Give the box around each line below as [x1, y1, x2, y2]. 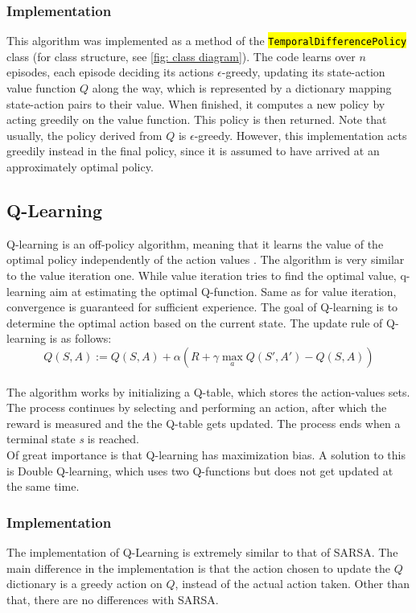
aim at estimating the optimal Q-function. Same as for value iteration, [49, 282, 397, 299]
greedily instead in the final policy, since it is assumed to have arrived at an [6, 142, 380, 159]
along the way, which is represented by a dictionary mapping [92, 80, 392, 97]
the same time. [6, 478, 80, 495]
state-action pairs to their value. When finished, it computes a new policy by [6, 95, 385, 112]
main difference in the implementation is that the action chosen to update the [6, 559, 390, 576]
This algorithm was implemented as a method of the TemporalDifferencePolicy [6, 32, 407, 49]
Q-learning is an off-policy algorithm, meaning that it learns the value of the [6, 235, 384, 252]
